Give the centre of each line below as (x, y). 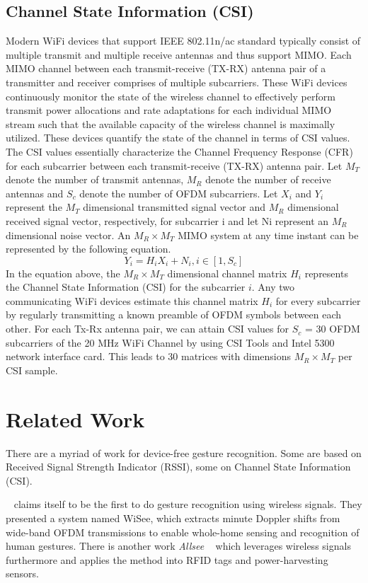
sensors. (22, 573)
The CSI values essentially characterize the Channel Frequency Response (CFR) (179, 151)
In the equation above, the (63, 273)
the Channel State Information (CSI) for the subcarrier (126, 287)
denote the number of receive (268, 179)
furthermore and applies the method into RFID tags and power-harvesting (167, 559)
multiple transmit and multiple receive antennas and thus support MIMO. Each (179, 54)
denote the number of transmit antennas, (95, 179)
